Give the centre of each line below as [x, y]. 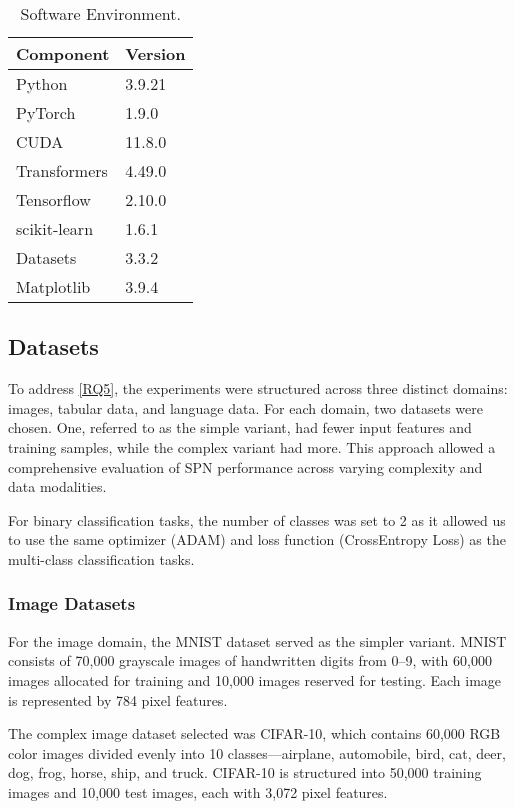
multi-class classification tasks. [101, 558]
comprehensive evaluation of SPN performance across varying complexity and [245, 466]
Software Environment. [100, 13]
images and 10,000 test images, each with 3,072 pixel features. [198, 791]
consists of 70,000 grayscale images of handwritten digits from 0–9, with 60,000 [250, 660]
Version [155, 53]
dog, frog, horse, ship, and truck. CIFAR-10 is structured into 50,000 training [245, 772]
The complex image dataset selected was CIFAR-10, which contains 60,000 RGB [254, 733]
